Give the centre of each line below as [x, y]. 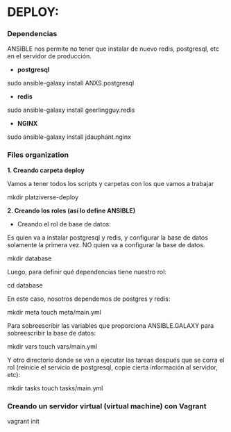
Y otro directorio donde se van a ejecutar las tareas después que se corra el [116, 360]
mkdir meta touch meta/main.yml [54, 312]
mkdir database [29, 258]
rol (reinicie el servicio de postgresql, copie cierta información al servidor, [112, 367]
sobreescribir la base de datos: [51, 333]
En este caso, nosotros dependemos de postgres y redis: [89, 299]
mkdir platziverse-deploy [43, 197]
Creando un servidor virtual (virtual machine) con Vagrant [107, 406]
